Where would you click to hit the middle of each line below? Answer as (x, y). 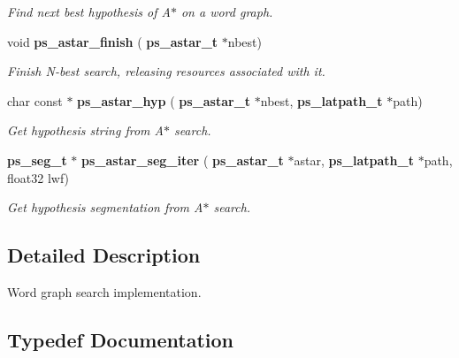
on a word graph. (227, 11)
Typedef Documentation (120, 339)
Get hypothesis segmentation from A (105, 207)
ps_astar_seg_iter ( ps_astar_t (183, 160)
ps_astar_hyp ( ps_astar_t (164, 100)
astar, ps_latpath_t (354, 160)
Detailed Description (104, 255)
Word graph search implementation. (104, 291)
